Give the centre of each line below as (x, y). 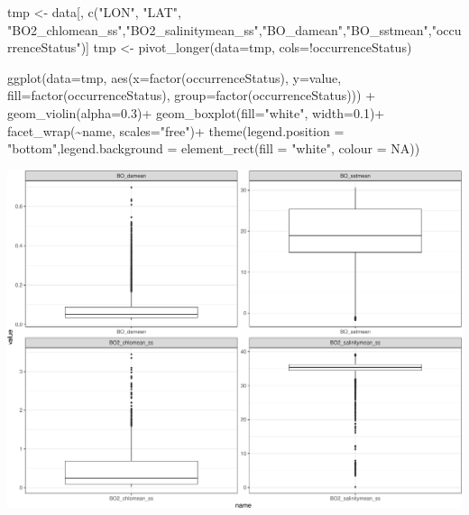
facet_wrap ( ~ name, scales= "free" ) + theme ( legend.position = (176, 130)
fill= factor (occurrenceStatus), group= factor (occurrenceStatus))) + (192, 95)
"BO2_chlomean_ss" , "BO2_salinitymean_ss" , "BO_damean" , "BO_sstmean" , (220, 29)
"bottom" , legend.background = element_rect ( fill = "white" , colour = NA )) (214, 148)
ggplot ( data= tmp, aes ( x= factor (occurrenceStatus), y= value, (175, 77)
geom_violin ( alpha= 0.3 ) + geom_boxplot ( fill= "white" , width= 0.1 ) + (196, 112)
